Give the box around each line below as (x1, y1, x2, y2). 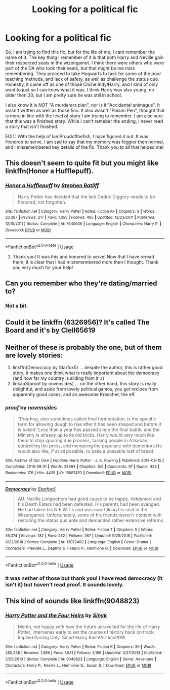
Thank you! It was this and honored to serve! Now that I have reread (12, 253, 154, 259)
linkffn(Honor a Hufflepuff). (5, 167, 94, 176)
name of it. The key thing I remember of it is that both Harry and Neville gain (5, 54, 164, 60)
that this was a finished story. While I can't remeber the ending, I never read (5, 118, 163, 124)
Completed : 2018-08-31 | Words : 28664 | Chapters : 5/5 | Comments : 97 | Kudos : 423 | (5, 464, 159, 469)
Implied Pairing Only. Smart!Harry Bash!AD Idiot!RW (17, 634, 125, 640)
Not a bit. (5, 302, 28, 309)
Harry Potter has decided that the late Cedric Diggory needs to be (17, 193, 155, 200)
